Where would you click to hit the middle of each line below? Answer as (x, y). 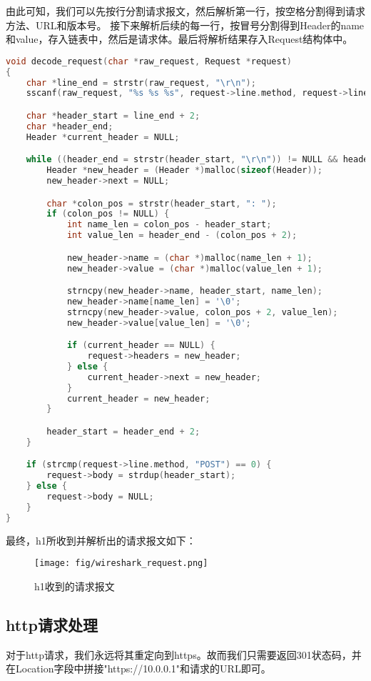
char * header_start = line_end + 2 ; (113, 115)
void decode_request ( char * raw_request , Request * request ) (149, 61)
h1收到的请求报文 (75, 586)
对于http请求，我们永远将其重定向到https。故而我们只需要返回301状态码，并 (184, 654)
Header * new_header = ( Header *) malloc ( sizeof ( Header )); (184, 170)
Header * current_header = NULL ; (103, 137)
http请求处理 (52, 624)
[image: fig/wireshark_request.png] (121, 563)
